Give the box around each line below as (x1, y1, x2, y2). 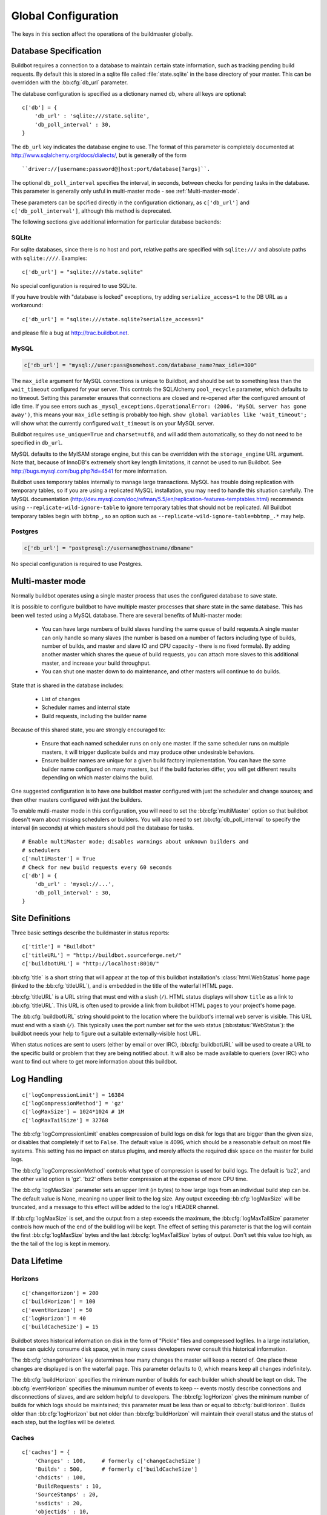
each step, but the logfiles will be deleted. (11, 1419, 116, 1426)
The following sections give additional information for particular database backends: (11, 218, 222, 225)
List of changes (41, 695, 81, 702)
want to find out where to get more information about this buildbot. (11, 1058, 178, 1065)
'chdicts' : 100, (34, 1474, 86, 1481)
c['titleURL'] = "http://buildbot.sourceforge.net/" (22, 951, 182, 959)
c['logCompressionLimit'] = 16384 (22, 1091, 124, 1098)
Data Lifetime (11, 1256, 63, 1266)
